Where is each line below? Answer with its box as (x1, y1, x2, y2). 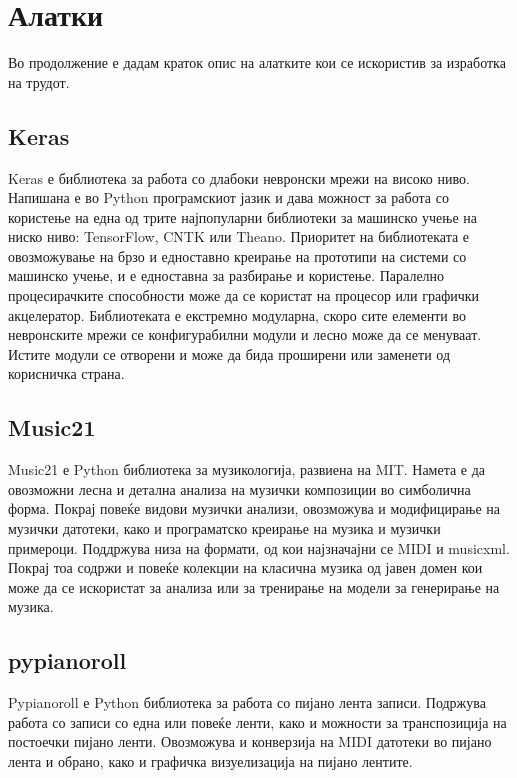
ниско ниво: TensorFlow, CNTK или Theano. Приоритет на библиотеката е (8, 226, 470, 247)
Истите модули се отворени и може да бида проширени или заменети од (8, 343, 451, 364)
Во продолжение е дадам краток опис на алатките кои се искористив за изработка (8, 52, 506, 73)
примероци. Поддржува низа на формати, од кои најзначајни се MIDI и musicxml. (8, 537, 510, 558)
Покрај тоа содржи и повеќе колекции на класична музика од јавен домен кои (8, 557, 483, 578)
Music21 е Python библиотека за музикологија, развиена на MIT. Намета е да (8, 459, 486, 480)
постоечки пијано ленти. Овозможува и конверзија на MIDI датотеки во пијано (8, 731, 492, 752)
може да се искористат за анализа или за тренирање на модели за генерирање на (8, 576, 500, 597)
